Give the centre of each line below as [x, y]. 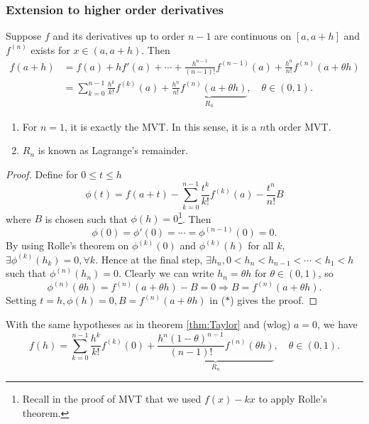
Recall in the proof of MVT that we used [112, 399]
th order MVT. [298, 126]
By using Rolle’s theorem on [67, 245]
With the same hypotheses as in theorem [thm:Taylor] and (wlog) [148, 324]
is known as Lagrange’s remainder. [113, 150]
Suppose [24, 36]
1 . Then [195, 217]
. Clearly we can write [166, 273]
